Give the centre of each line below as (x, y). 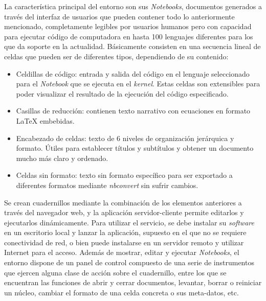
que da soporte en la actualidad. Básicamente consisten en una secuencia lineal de (132, 46)
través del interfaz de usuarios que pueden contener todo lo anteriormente (119, 16)
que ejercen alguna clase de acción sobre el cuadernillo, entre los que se (115, 272)
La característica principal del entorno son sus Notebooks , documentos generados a (133, 6)
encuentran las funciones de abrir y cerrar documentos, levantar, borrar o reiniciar (133, 282)
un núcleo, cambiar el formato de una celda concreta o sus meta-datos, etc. (121, 292)
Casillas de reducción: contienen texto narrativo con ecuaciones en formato (133, 111)
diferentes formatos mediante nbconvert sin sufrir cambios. (107, 185)
